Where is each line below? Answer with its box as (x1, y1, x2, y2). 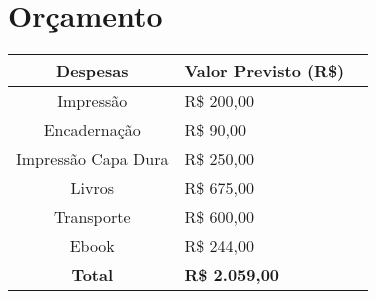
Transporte (53, 205, 131, 229)
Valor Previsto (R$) (184, 59, 345, 83)
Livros (70, 176, 114, 200)
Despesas (56, 59, 129, 83)
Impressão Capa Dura (16, 147, 169, 171)
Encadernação (43, 118, 141, 142)
